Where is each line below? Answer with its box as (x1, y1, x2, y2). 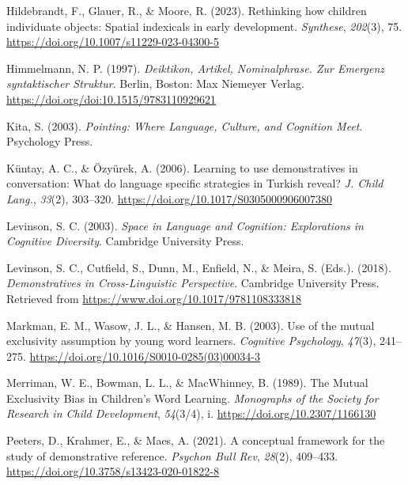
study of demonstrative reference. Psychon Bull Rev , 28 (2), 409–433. (6, 447, 338, 464)
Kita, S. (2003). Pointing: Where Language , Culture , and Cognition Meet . (6, 117, 363, 134)
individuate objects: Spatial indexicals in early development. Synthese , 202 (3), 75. (6, 17, 402, 34)
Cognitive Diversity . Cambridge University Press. (6, 233, 244, 249)
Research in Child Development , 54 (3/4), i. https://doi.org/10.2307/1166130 (6, 405, 376, 422)
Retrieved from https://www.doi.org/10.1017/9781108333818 (6, 290, 301, 306)
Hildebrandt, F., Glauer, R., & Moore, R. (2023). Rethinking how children (6, 2, 367, 18)
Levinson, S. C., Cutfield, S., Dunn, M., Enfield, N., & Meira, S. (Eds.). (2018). (6, 259, 391, 275)
